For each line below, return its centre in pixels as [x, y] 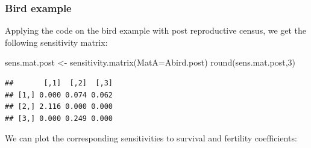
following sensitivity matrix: [56, 42]
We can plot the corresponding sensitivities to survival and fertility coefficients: [151, 138]
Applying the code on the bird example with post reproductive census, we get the [156, 30]
